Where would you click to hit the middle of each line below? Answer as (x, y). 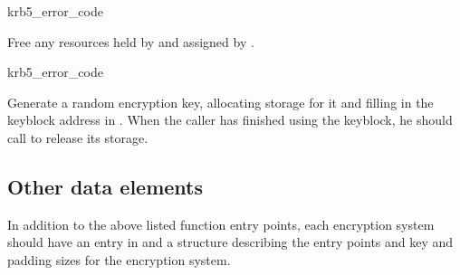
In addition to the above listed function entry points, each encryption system (221, 224)
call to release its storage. (78, 137)
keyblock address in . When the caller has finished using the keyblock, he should (230, 120)
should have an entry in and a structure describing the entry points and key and (230, 242)
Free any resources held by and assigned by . (131, 41)
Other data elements (105, 186)
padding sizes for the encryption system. (119, 259)
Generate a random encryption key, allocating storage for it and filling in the (220, 102)
